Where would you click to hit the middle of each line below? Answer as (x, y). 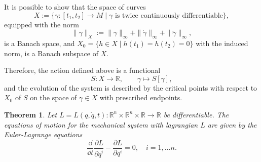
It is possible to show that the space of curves (75, 7)
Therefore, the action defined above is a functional (82, 70)
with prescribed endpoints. (141, 97)
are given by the (232, 124)
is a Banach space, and (40, 43)
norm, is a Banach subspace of (51, 53)
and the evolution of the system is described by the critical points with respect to (131, 87)
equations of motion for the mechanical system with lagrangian (101, 124)
